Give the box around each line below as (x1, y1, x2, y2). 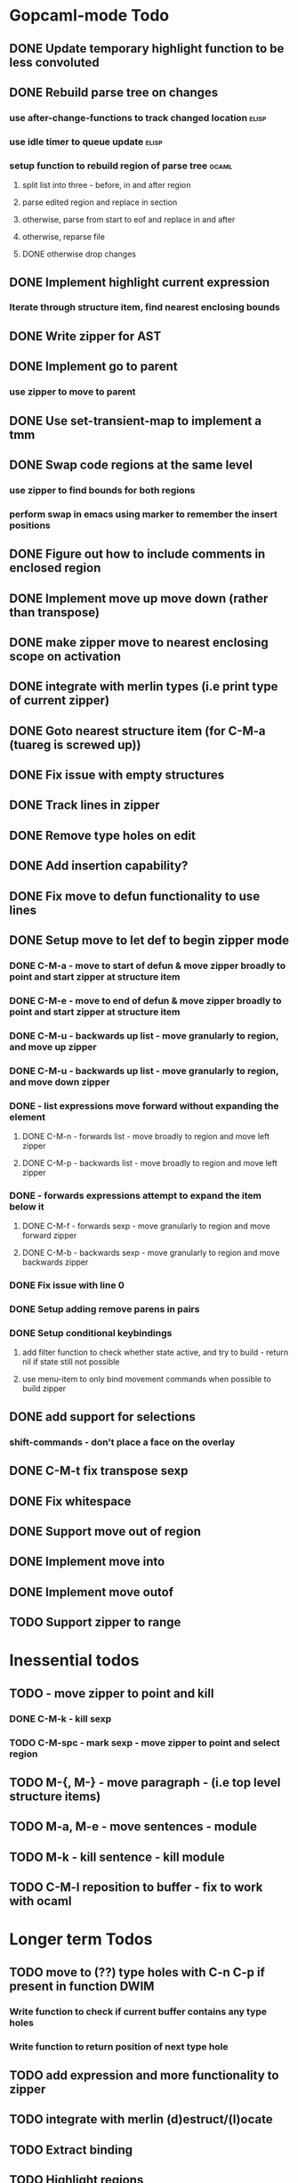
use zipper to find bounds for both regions (9, 484, 196, 496)
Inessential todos (9, 1650, 140, 1671)
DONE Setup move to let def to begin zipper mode (9, 933, 290, 949)
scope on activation (9, 648, 122, 664)
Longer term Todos (9, 1929, 153, 1950)
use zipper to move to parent (9, 386, 136, 398)
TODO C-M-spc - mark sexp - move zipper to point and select (9, 1736, 280, 1748)
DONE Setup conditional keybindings (9, 1327, 173, 1340)
